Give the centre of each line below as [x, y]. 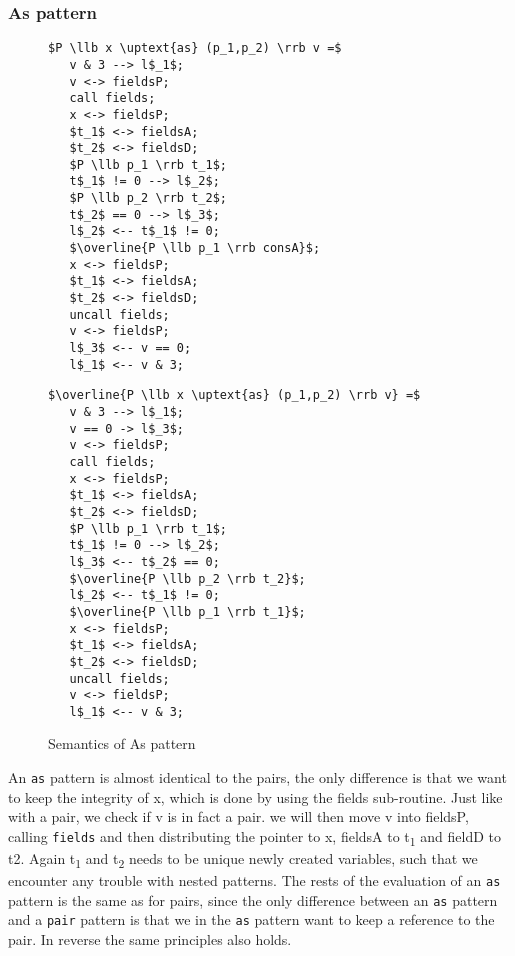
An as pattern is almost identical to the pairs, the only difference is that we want [257, 777]
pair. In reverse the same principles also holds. [150, 939]
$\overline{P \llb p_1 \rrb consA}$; [195, 248]
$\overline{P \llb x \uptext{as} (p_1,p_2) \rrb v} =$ [234, 395]
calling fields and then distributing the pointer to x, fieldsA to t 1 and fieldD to [255, 837]
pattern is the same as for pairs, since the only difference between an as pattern [253, 899]
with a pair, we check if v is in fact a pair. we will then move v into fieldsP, [238, 816]
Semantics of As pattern [122, 743]
